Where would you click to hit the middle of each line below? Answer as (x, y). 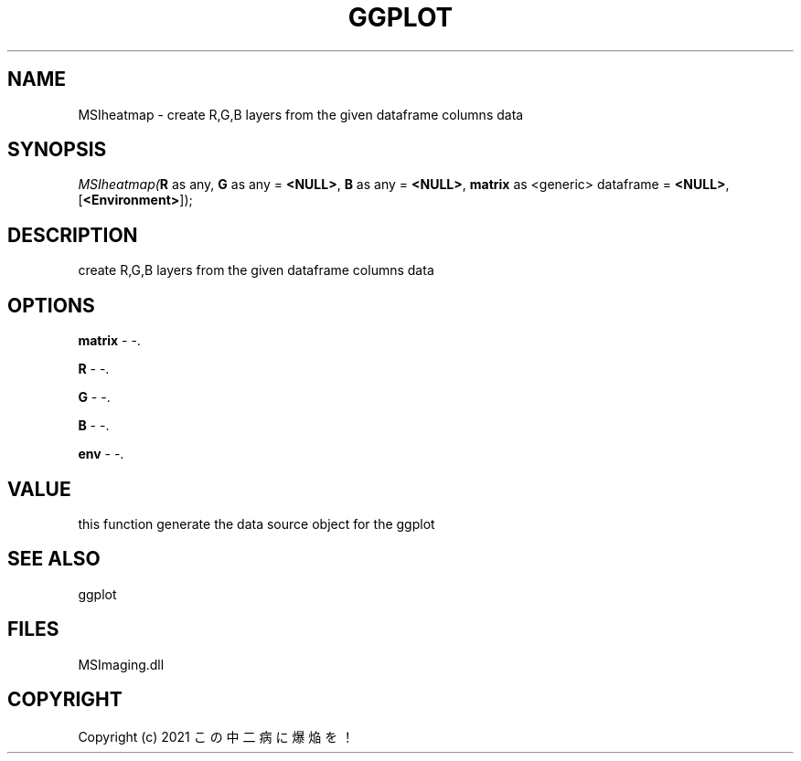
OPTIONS (51, 305)
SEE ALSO (54, 559)
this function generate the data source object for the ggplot (256, 523)
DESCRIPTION (73, 235)
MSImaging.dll (121, 664)
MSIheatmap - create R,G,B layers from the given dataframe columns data (301, 114)
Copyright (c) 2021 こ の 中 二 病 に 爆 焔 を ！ (216, 736)
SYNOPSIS (57, 150)
